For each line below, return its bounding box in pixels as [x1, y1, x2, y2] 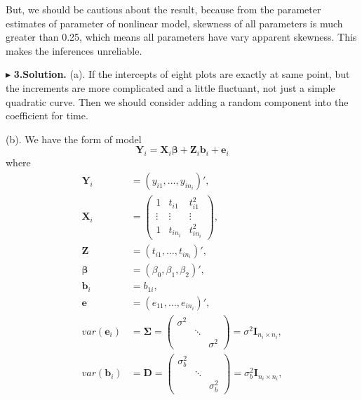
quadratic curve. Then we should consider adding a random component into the [6, 94, 349, 109]
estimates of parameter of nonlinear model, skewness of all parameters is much [6, 15, 343, 30]
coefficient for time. [6, 108, 88, 123]
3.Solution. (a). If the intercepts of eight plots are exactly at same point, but [13, 67, 350, 81]
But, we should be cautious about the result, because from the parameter [6, 2, 321, 16]
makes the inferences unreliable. [6, 43, 142, 58]
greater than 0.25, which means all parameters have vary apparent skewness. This [6, 29, 357, 44]
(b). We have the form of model [6, 131, 142, 146]
